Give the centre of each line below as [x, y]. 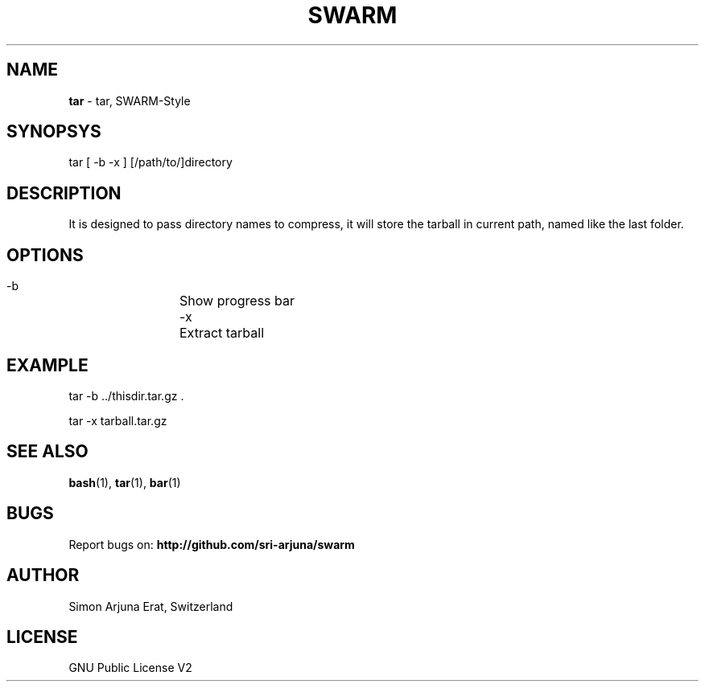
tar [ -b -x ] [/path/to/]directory [150, 162]
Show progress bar [237, 301]
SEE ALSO [47, 452]
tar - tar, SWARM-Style [130, 100]
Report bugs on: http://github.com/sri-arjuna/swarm [212, 544]
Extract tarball [222, 333]
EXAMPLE [47, 365]
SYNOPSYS [54, 132]
